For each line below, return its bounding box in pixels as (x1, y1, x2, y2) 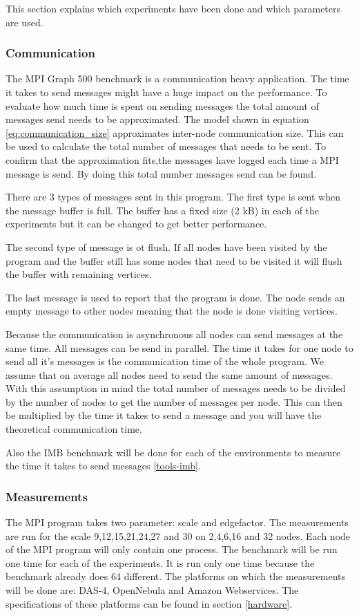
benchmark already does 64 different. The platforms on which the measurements (6, 569, 346, 584)
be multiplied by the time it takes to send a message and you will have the (6, 408, 322, 422)
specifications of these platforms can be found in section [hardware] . (6, 596, 293, 610)
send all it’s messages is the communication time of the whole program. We (6, 354, 324, 368)
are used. (6, 15, 43, 29)
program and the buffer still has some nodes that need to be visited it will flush (6, 253, 342, 268)
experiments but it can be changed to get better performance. (6, 216, 267, 231)
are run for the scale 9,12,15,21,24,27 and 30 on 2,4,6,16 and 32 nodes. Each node (6, 528, 351, 543)
